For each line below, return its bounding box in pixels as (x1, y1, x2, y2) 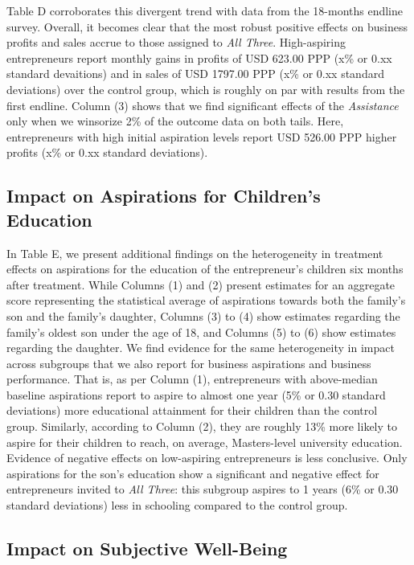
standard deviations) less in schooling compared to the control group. (6, 497, 348, 514)
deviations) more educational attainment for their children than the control (6, 402, 378, 419)
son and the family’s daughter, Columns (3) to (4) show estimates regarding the (6, 307, 400, 324)
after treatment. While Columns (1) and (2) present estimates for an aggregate (6, 276, 396, 293)
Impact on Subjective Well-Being (6, 536, 288, 561)
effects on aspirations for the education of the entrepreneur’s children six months (6, 260, 404, 277)
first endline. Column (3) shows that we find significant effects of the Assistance (6, 96, 399, 113)
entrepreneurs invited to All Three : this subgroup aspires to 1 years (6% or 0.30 (6, 481, 399, 497)
